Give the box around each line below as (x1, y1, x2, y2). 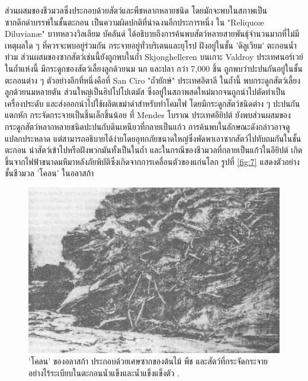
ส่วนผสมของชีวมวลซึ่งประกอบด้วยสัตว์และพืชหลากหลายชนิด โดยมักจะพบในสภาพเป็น (5, 4, 267, 16)
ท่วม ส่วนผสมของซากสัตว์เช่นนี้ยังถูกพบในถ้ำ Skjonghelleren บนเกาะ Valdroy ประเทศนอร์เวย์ (5, 50, 303, 63)
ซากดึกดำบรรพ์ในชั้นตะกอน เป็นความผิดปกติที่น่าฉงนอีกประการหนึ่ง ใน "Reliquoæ (5, 15, 264, 28)
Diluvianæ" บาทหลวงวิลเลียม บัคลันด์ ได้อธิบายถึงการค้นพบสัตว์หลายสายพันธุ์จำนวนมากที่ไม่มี (5, 27, 300, 40)
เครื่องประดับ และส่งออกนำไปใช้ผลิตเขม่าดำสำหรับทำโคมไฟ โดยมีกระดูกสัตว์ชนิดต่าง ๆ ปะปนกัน (5, 97, 300, 109)
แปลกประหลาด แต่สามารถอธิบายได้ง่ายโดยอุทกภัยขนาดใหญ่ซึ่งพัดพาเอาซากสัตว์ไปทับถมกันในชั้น (5, 132, 301, 144)
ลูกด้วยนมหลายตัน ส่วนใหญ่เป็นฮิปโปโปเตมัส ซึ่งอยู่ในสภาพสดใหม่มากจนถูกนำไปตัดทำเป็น (5, 85, 285, 98)
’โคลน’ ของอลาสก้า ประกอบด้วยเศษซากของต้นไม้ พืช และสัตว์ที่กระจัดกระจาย (28, 355, 268, 367)
